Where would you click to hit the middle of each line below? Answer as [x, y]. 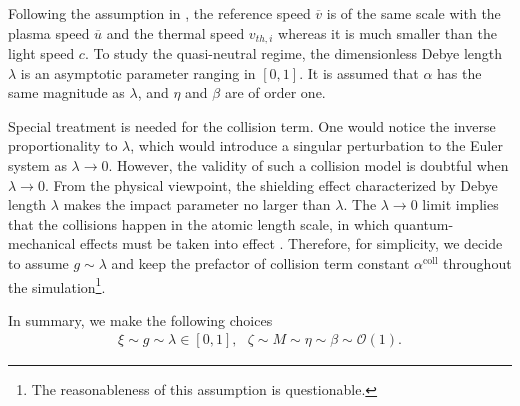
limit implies [460, 204]
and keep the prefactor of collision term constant [260, 262]
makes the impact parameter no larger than [197, 204]
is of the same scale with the [413, 13]
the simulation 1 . [57, 285]
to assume [38, 262]
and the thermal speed [175, 32]
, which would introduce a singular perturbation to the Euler [316, 145]
